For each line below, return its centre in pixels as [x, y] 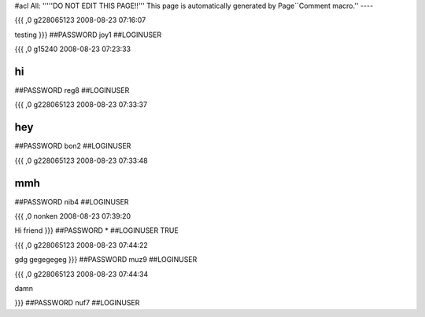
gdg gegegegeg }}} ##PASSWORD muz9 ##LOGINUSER [106, 260]
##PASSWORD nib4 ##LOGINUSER [72, 201]
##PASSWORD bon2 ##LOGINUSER [73, 146]
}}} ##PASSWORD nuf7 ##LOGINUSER [77, 303]
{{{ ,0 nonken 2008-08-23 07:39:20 [73, 216]
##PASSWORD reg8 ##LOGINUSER [72, 90]
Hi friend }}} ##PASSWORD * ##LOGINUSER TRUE [96, 230]
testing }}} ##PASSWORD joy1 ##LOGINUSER [88, 35]
